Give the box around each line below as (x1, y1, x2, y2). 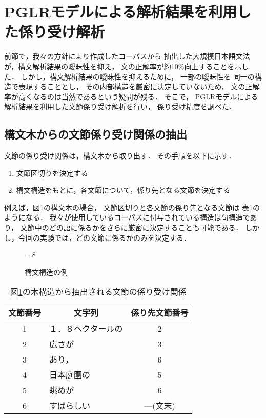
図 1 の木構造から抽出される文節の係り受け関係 (10, 286, 187, 298)
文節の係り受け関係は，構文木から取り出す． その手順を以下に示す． (4, 150, 236, 161)
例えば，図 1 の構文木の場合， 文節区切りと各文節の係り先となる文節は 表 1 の (4, 202, 260, 212)
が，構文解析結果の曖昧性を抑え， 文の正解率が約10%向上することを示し (4, 61, 249, 71)
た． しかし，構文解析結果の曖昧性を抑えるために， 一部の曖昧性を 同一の (4, 71, 255, 82)
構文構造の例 (25, 266, 68, 277)
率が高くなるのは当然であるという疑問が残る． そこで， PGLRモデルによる (4, 91, 258, 102)
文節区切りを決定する (16, 167, 88, 178)
